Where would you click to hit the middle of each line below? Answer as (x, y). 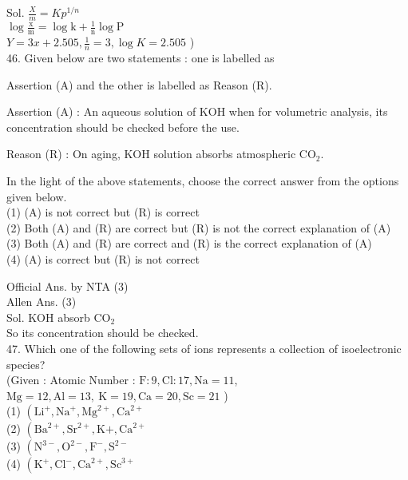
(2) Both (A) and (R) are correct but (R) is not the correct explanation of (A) (199, 227)
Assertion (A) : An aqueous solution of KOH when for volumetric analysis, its (197, 111)
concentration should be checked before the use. (123, 127)
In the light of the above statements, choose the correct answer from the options (203, 180)
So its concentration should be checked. (103, 333)
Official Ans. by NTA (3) (67, 286)
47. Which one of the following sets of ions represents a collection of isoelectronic (204, 348)
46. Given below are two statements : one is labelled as (141, 58)
